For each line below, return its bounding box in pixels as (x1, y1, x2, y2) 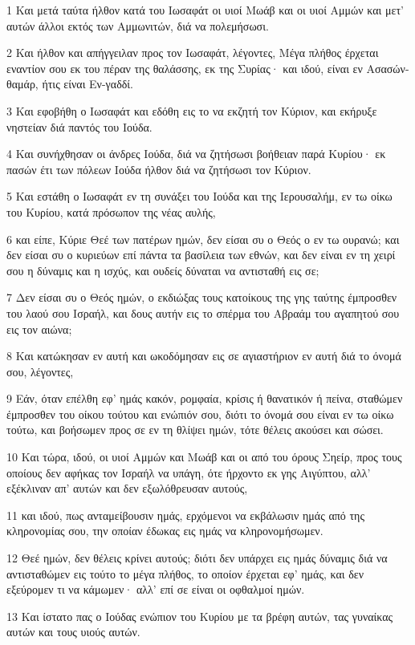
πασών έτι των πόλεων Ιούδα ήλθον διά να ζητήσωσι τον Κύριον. (6, 160, 311, 177)
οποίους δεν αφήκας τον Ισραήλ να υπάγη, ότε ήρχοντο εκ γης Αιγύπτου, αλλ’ (6, 464, 371, 481)
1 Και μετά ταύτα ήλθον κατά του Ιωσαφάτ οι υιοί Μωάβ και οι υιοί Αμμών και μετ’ (6, 2, 404, 18)
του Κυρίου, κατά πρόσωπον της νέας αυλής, (6, 203, 216, 220)
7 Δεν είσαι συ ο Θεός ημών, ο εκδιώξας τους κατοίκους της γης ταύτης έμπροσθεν (6, 289, 397, 306)
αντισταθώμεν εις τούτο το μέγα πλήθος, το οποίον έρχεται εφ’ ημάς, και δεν (6, 565, 364, 582)
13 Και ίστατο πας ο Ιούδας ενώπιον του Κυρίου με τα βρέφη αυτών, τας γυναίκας (6, 607, 393, 624)
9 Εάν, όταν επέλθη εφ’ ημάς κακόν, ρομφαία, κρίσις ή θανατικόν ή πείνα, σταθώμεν (6, 390, 403, 407)
